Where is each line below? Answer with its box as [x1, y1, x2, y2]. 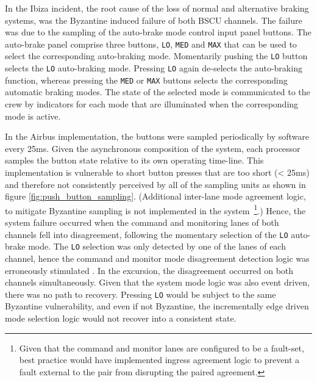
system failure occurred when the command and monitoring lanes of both [5, 216, 279, 228]
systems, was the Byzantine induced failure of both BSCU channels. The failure [5, 13, 302, 26]
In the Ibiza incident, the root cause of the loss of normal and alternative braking [5, 2, 309, 14]
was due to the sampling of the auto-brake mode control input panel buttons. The [5, 26, 312, 38]
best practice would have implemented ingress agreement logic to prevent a [19, 353, 300, 366]
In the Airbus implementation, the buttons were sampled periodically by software [5, 130, 310, 143]
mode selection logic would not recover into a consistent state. [5, 311, 237, 324]
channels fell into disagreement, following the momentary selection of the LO [5, 228, 288, 240]
